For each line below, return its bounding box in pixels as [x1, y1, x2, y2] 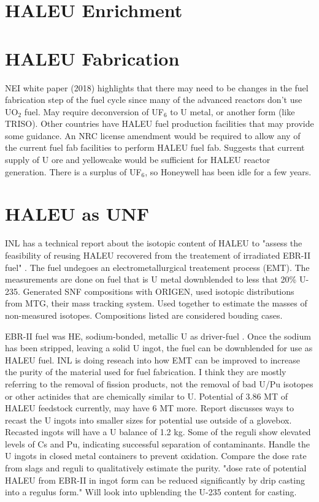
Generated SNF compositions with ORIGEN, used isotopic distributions [23, 284, 294, 297]
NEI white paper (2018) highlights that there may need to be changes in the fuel [5, 81, 309, 94]
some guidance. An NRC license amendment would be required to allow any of [5, 129, 301, 142]
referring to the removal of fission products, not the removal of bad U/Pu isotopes [5, 377, 313, 390]
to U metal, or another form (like [170, 105, 295, 118]
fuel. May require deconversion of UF [24, 105, 164, 118]
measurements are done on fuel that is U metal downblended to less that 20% [5, 273, 297, 286]
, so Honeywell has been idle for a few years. [145, 165, 312, 178]
